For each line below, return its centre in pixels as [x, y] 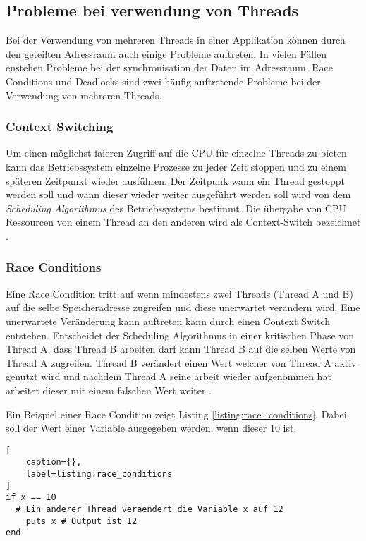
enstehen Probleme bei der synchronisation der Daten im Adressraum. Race [169, 67]
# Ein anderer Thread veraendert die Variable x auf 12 [150, 509]
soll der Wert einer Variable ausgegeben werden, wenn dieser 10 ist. [151, 428]
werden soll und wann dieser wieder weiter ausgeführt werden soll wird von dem [178, 194]
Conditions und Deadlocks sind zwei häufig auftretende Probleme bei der [163, 81]
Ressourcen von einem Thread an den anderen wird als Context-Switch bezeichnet [183, 222]
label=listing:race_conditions [99, 474]
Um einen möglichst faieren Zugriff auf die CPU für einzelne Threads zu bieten [176, 153]
